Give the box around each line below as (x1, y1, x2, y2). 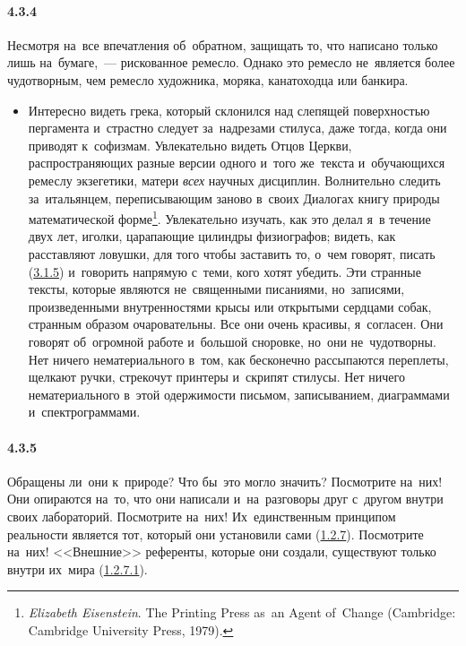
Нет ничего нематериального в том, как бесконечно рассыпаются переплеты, (28, 349, 449, 368)
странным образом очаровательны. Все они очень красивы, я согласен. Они (28, 314, 444, 333)
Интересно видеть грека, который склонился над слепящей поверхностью (28, 100, 430, 119)
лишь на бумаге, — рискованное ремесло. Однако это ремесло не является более (7, 53, 455, 72)
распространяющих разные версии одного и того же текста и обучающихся (28, 153, 445, 172)
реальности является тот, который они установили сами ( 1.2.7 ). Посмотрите (7, 524, 424, 543)
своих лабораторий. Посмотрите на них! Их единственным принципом (7, 506, 396, 525)
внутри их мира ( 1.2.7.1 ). (7, 559, 148, 578)
